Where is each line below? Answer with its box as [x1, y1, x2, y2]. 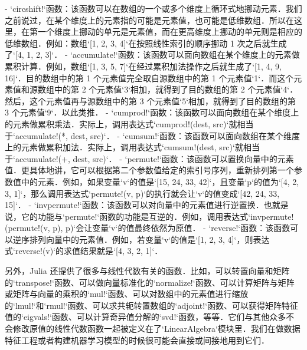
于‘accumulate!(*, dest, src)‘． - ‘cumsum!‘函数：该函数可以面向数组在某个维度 [5, 129, 300, 141]
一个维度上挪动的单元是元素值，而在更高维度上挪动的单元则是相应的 [37, 25, 302, 38]
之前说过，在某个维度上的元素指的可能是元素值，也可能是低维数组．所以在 [5, 14, 294, 26]
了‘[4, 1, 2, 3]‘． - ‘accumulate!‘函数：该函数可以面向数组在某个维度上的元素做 [5, 48, 300, 61]
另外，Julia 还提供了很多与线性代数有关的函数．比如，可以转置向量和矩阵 [5, 265, 290, 277]
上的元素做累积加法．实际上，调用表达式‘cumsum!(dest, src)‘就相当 [5, 141, 260, 153]
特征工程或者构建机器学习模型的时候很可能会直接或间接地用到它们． [5, 334, 269, 346]
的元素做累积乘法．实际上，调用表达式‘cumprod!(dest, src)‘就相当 [5, 117, 254, 130]
